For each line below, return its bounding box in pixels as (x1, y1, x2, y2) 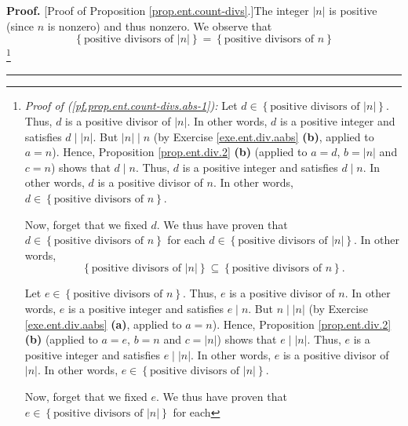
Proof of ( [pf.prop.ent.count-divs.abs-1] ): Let (24, 97, 238, 114)
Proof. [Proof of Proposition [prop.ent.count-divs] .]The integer (6, 2, 309, 18)
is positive (329, 2, 377, 18)
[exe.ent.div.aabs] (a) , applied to (24, 315, 182, 332)
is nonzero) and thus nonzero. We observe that (47, 17, 272, 34)
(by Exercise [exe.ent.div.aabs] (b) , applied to (153, 128, 374, 144)
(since (6, 17, 35, 34)
